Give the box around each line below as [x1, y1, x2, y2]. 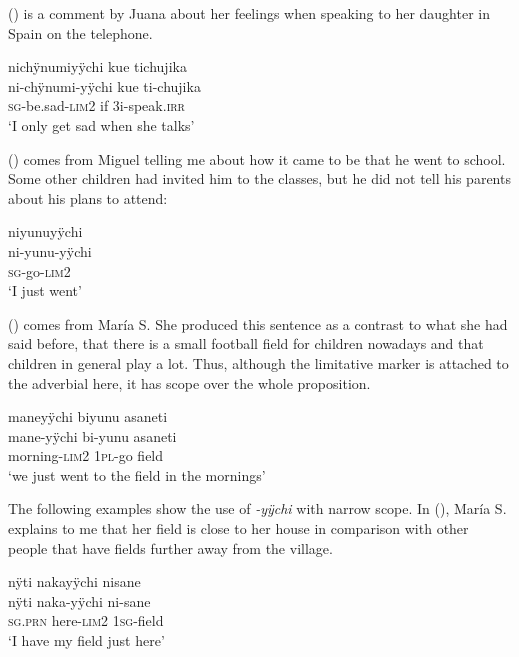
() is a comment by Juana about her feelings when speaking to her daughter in [8, 3, 490, 23]
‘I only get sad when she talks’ [8, 114, 195, 135]
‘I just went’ [8, 280, 82, 301]
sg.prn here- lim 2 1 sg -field [8, 610, 164, 631]
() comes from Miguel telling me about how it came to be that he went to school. [8, 148, 506, 169]
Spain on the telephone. [8, 22, 153, 43]
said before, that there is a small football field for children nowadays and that [8, 333, 484, 354]
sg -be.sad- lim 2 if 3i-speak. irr [8, 95, 185, 116]
